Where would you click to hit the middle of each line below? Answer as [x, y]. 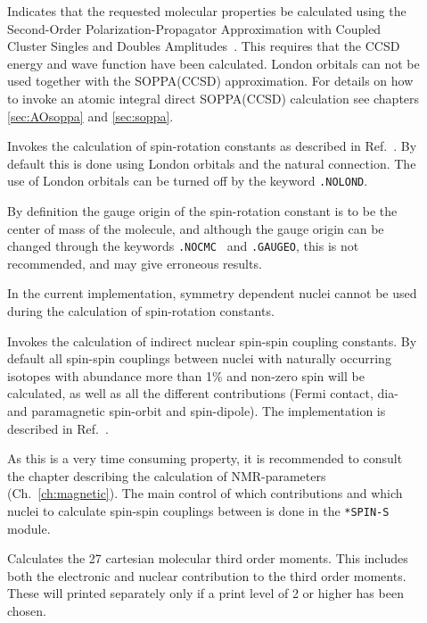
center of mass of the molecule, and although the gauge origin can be [196, 228]
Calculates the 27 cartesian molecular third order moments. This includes [208, 558]
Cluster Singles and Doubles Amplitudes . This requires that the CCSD [204, 46]
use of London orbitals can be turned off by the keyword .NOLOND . [188, 181]
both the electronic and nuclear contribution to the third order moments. [207, 575]
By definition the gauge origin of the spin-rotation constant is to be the [202, 211]
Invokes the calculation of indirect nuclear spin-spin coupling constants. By [212, 341]
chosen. [27, 611]
